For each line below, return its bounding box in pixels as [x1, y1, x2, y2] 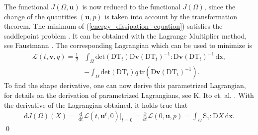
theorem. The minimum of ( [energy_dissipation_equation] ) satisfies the [4, 21, 223, 31]
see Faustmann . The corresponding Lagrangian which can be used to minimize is [4, 40, 253, 50]
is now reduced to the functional [82, 1, 181, 11]
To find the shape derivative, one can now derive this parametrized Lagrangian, [4, 80, 246, 90]
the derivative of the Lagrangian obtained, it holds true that [4, 99, 188, 110]
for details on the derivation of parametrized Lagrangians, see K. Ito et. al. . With [4, 90, 254, 100]
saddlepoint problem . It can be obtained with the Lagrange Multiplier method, [4, 30, 247, 41]
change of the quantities [4, 11, 77, 21]
